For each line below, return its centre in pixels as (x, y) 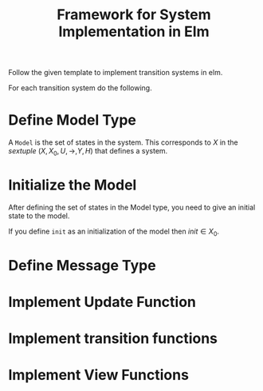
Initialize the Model (73, 185)
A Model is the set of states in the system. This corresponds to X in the (124, 142)
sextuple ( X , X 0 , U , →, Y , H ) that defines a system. (88, 152)
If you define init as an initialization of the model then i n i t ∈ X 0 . (114, 232)
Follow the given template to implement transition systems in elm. (116, 73)
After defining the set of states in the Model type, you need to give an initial (132, 207)
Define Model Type (73, 120)
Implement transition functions (113, 339)
